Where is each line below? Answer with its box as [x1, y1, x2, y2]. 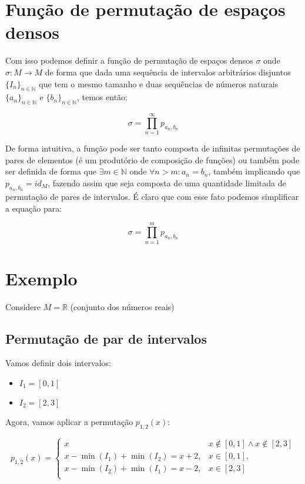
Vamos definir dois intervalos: [5, 357, 111, 369]
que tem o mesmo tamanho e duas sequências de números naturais [39, 77, 279, 90]
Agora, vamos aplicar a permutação [5, 416, 133, 428]
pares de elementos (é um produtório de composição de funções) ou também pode [5, 153, 300, 166]
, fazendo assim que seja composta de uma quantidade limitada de [48, 177, 286, 189]
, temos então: [76, 91, 128, 103]
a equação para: [5, 202, 62, 214]
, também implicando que [208, 165, 300, 177]
